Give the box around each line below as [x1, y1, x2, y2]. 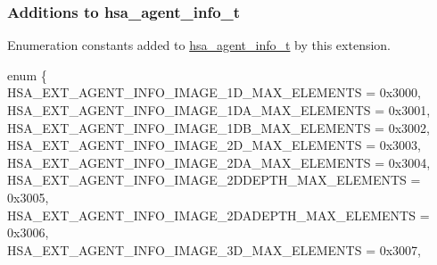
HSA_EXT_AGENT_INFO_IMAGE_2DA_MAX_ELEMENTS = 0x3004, [7, 153, 431, 171]
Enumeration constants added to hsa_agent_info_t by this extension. [7, 36, 391, 54]
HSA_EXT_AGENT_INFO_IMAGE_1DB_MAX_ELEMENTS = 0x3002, [7, 118, 430, 137]
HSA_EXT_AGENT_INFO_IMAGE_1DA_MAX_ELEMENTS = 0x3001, [7, 101, 431, 119]
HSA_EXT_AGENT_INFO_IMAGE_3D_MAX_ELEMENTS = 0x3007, [7, 240, 422, 259]
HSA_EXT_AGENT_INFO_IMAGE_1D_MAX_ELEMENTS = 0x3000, [7, 83, 422, 102]
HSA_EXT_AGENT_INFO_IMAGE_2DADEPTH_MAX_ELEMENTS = [7, 205, 430, 224]
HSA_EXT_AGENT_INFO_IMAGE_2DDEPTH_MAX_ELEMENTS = [7, 170, 421, 189]
